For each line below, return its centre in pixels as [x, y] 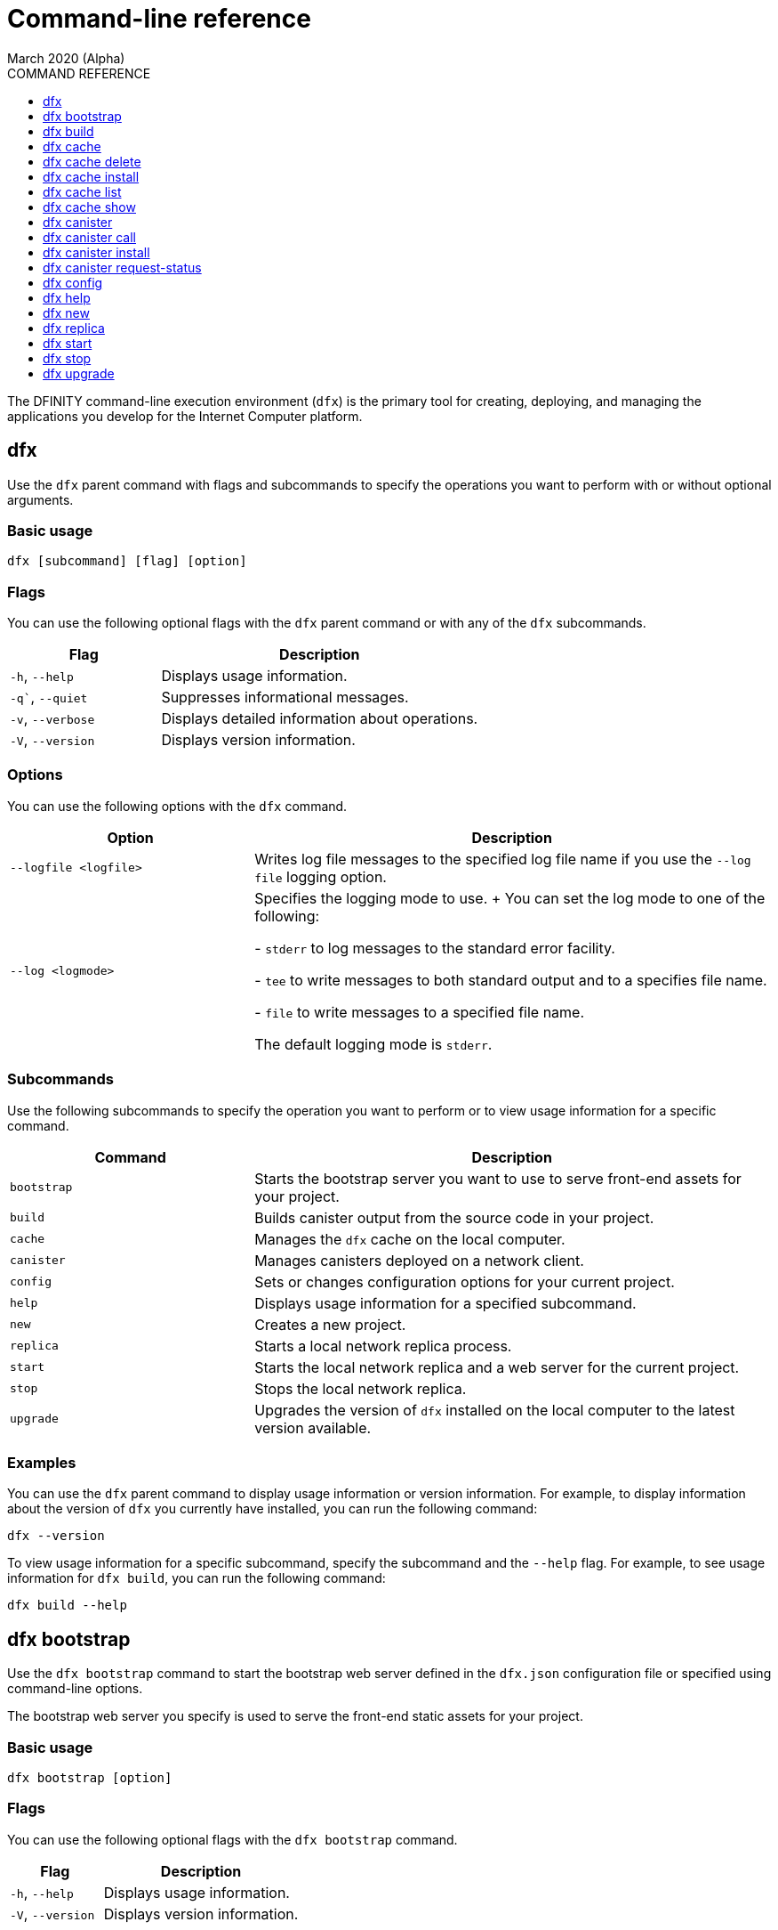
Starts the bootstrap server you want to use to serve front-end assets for [498, 1178]
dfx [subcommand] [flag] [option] [127, 561]
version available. [313, 1427]
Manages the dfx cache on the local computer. [410, 1239]
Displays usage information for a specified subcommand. [445, 1303]
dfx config [73, 282]
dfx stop [67, 358]
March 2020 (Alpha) [66, 58]
